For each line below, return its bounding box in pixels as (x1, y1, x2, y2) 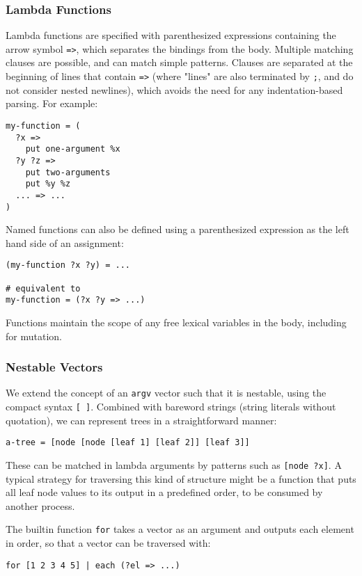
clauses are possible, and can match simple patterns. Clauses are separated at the (6, 55, 353, 70)
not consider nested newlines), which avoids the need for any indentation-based (6, 82, 343, 97)
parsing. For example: (6, 96, 98, 111)
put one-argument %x (25, 144, 120, 154)
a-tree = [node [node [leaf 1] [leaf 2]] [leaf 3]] (6, 438, 250, 448)
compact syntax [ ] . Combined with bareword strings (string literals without (6, 399, 336, 414)
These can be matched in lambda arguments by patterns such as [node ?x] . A (6, 457, 342, 472)
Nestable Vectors (6, 358, 103, 376)
